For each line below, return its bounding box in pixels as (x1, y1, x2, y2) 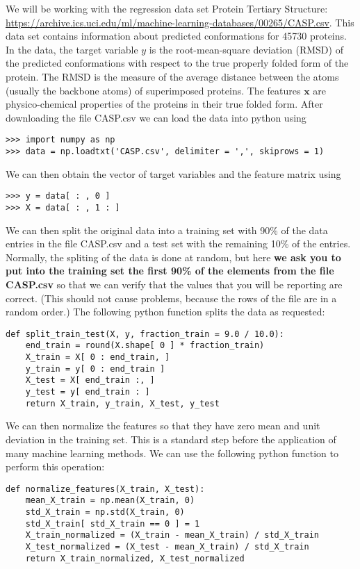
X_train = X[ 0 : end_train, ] (25, 352, 170, 363)
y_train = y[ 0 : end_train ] (25, 363, 165, 374)
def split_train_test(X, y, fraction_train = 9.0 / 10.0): (6, 329, 284, 339)
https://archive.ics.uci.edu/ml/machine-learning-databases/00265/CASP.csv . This (6, 15, 354, 29)
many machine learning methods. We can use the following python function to (6, 445, 338, 460)
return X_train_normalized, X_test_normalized (25, 553, 245, 563)
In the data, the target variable (6, 42, 138, 56)
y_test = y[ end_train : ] (25, 387, 150, 397)
